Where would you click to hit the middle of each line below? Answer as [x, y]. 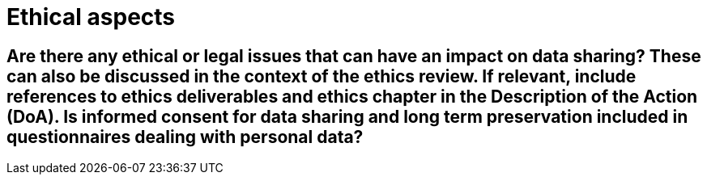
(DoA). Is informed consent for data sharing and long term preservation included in [347, 116]
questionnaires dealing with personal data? [185, 137]
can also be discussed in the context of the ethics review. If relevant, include [322, 76]
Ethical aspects [91, 17]
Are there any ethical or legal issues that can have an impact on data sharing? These [354, 56]
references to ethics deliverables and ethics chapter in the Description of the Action [352, 96]
